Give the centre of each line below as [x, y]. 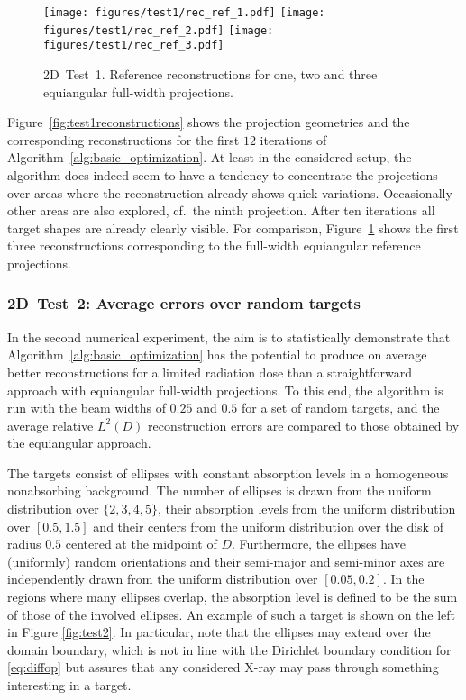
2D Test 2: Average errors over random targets [184, 303]
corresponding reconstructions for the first [123, 139]
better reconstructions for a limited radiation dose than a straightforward [210, 372]
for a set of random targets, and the [340, 408]
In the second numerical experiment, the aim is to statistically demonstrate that [229, 336]
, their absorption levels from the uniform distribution [307, 509]
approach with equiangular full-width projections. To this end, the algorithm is [225, 390]
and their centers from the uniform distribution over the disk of [268, 526]
